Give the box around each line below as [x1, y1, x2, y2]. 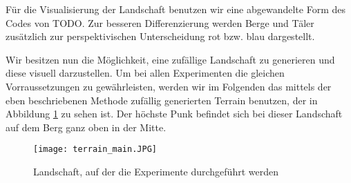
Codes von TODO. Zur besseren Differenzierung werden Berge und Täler [6, 15, 314, 30]
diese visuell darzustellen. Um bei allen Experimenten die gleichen [6, 66, 285, 80]
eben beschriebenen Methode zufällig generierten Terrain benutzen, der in [6, 93, 318, 107]
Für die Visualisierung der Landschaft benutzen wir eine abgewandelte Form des [6, 2, 345, 16]
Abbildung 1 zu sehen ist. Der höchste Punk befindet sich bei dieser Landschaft [6, 106, 343, 121]
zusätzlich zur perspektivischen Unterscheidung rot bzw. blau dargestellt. [6, 29, 315, 44]
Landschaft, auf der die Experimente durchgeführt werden [33, 164, 278, 178]
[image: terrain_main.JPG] [33, 144, 157, 155]
